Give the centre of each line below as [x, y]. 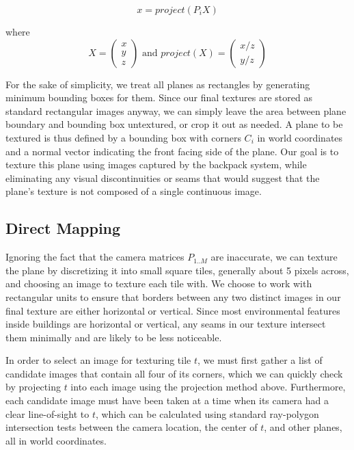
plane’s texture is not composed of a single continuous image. [134, 191]
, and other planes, [303, 427]
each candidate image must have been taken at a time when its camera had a [167, 400]
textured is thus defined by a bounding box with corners [123, 137]
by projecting [33, 387]
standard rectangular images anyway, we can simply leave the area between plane [176, 110]
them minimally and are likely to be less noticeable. [114, 337]
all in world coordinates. [56, 440]
